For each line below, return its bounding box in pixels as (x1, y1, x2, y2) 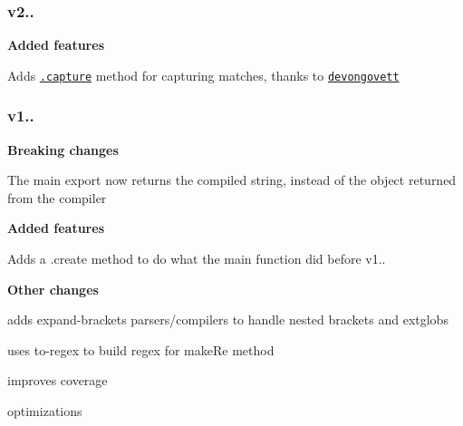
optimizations (7, 402, 82, 421)
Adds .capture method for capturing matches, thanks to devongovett (7, 65, 400, 84)
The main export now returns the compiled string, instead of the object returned (7, 170, 457, 189)
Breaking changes (7, 140, 119, 159)
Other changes (7, 279, 99, 298)
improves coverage (7, 371, 108, 390)
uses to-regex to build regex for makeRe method (7, 340, 275, 359)
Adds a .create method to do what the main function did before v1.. (7, 249, 386, 268)
